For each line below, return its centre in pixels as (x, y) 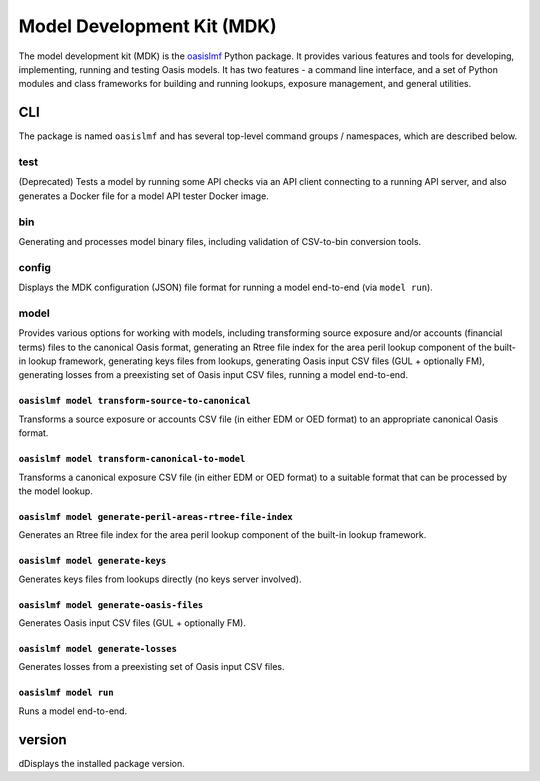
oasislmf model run (66, 693)
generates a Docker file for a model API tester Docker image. (143, 196)
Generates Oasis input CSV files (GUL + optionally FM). (132, 623)
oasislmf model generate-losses (97, 649)
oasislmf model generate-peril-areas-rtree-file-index (156, 516)
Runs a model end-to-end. (73, 711)
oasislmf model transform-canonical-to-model (132, 459)
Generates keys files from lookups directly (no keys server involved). (160, 579)
